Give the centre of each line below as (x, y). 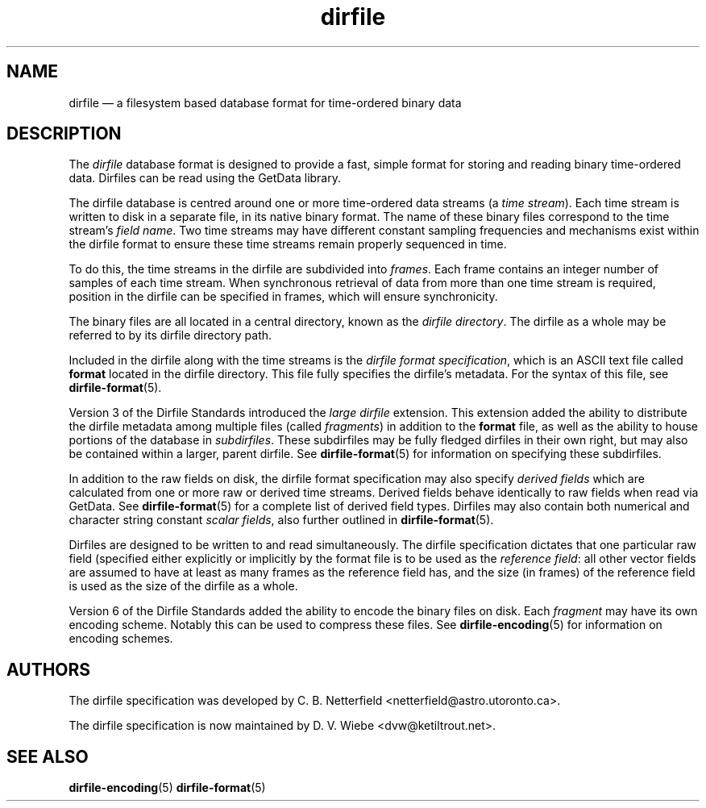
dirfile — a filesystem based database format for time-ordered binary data (265, 102)
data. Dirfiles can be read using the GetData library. (205, 178)
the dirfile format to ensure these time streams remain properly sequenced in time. (288, 244)
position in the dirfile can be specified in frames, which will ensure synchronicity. (283, 297)
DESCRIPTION (64, 134)
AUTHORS (49, 669)
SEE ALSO (48, 756)
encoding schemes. (121, 639)
